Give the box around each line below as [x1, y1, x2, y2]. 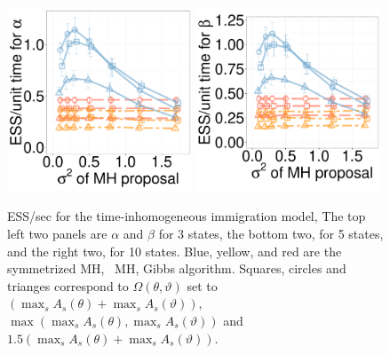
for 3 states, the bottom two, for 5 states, [158, 224, 384, 242]
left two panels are [7, 224, 107, 242]
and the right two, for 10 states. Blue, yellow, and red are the [7, 241, 342, 260]
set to [187, 276, 218, 295]
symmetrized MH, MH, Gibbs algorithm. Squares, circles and [7, 259, 346, 278]
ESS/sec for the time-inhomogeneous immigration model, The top [7, 207, 366, 225]
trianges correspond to [7, 276, 129, 295]
